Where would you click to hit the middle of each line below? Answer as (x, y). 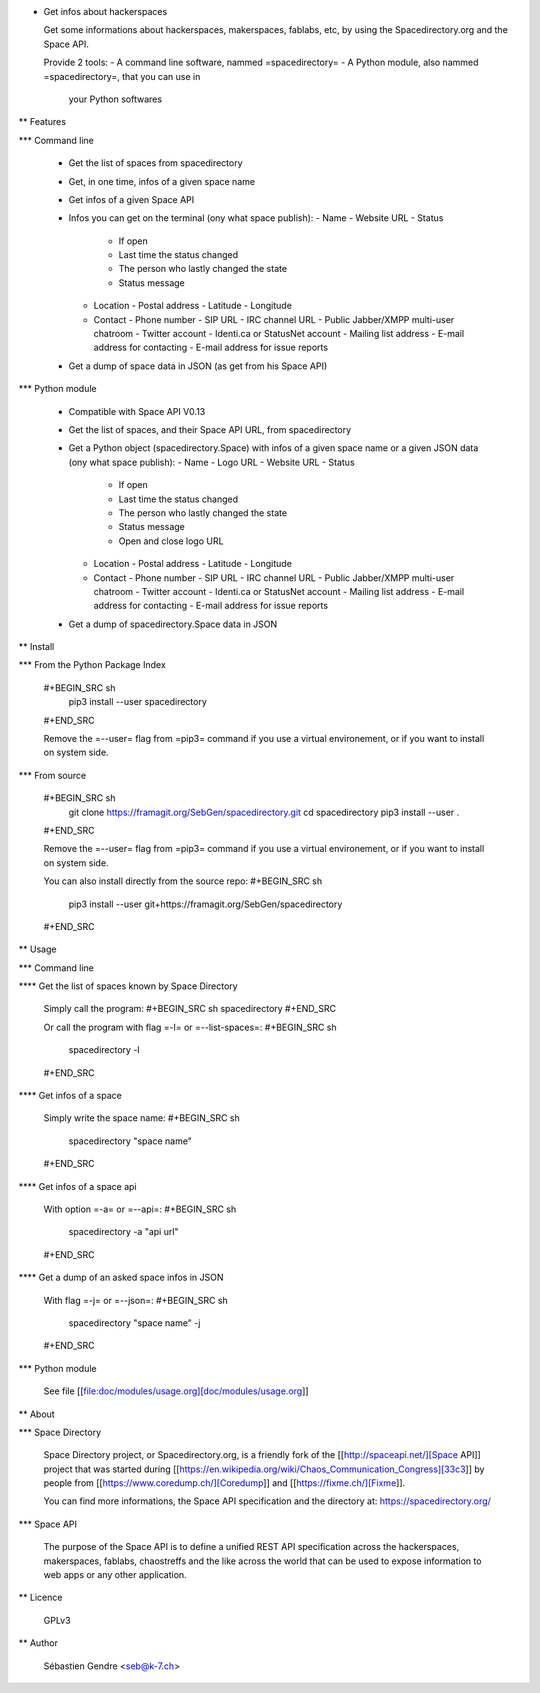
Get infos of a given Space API (131, 199)
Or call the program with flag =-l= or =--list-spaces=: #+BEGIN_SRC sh (190, 1027)
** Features (42, 122)
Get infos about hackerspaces (105, 11)
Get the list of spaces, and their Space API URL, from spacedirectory (210, 429)
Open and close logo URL (171, 541)
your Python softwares (115, 99)
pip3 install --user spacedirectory (137, 702)
